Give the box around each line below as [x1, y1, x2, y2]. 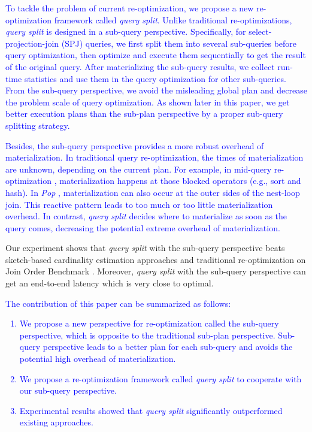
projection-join [5, 37, 59, 49]
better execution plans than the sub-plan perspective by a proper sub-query [5, 107, 283, 120]
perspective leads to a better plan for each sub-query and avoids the [43, 340, 293, 353]
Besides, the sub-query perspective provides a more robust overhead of [5, 139, 264, 152]
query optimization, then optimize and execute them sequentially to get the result [5, 49, 306, 61]
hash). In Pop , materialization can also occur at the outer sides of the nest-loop [5, 186, 300, 198]
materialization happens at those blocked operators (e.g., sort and [59, 174, 301, 187]
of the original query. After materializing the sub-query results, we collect [5, 60, 275, 72]
